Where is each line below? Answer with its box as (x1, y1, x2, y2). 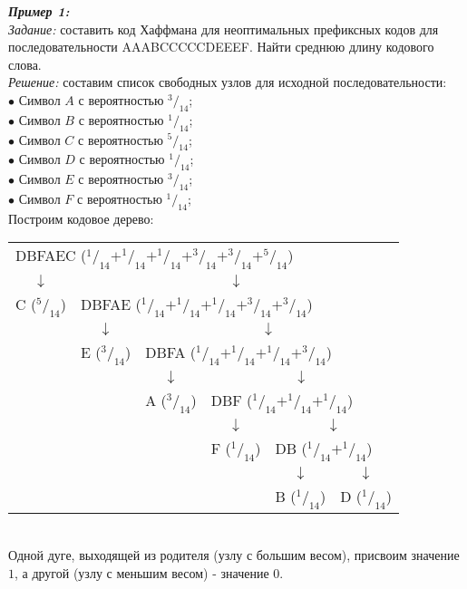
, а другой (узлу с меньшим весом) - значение (15, 563, 269, 582)
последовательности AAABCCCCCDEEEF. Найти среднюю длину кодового (8, 37, 434, 56)
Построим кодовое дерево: (8, 208, 154, 227)
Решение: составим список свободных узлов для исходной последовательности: (8, 72, 447, 92)
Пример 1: (8, 2, 70, 20)
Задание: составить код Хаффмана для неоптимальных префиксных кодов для (8, 19, 439, 38)
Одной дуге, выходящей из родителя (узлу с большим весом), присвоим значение (8, 546, 460, 565)
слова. (8, 54, 42, 73)
